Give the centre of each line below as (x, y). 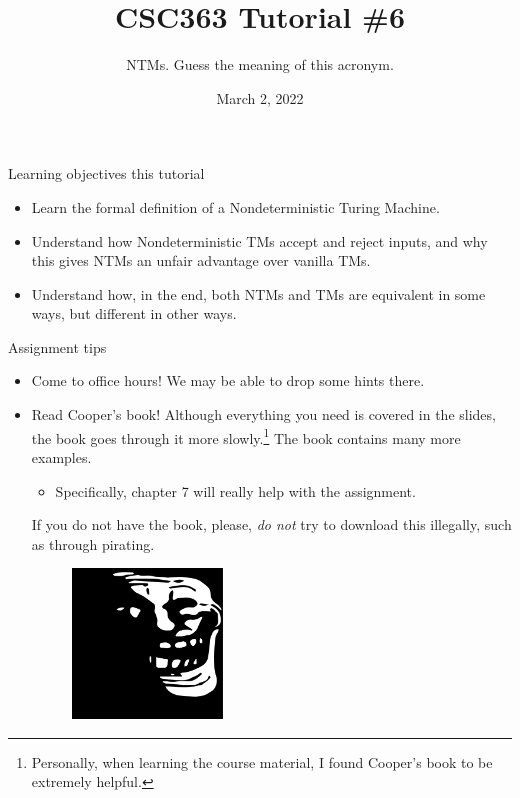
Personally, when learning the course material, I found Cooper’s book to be (262, 761)
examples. (61, 456)
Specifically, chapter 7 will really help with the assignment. (235, 490)
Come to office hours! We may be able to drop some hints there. (228, 380)
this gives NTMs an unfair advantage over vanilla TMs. (201, 260)
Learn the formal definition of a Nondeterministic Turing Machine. (235, 206)
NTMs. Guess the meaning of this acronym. (260, 64)
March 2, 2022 (260, 97)
